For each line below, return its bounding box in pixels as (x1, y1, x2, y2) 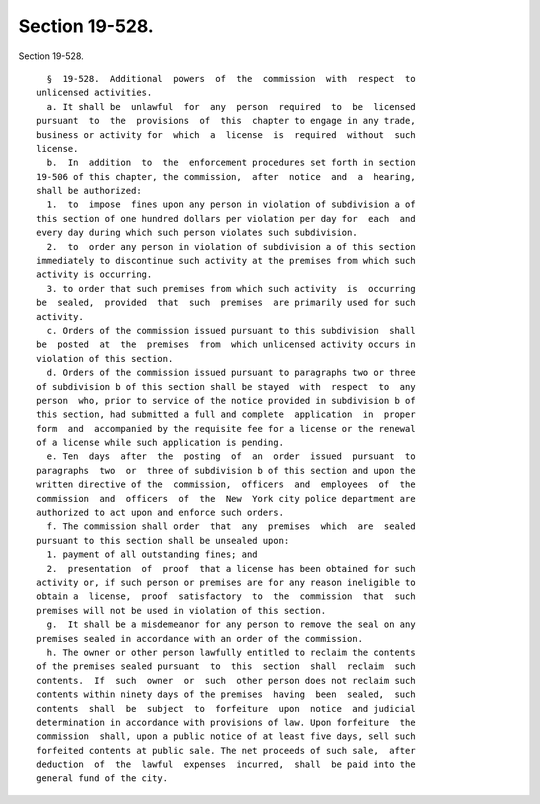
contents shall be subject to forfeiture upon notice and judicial (36, 703, 416, 714)
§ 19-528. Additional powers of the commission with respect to (46, 73, 416, 84)
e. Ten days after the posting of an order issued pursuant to (46, 451, 416, 462)
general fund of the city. (36, 773, 169, 784)
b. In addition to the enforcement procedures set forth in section (46, 157, 416, 169)
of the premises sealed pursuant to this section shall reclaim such (36, 661, 416, 672)
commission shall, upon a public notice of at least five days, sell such (36, 731, 416, 742)
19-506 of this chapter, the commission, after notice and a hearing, (36, 171, 416, 182)
